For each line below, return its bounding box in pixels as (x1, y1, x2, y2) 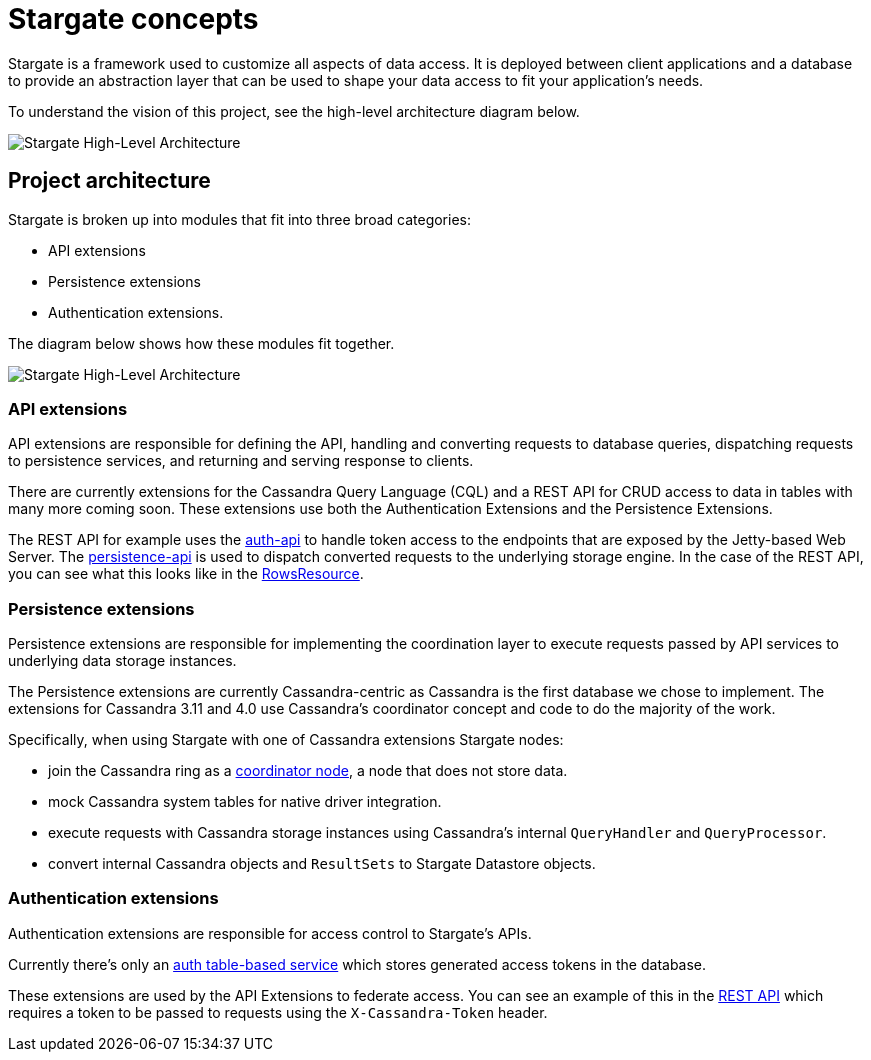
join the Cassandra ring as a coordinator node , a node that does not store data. (48, 762, 568, 780)
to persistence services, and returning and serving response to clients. (8, 452, 474, 470)
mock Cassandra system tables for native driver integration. (48, 793, 442, 811)
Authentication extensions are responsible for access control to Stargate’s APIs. (8, 924, 532, 942)
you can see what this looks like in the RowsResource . (8, 565, 364, 583)
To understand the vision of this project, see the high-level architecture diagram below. (8, 102, 580, 120)
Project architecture (8, 168, 211, 194)
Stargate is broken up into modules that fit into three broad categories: (8, 210, 471, 228)
